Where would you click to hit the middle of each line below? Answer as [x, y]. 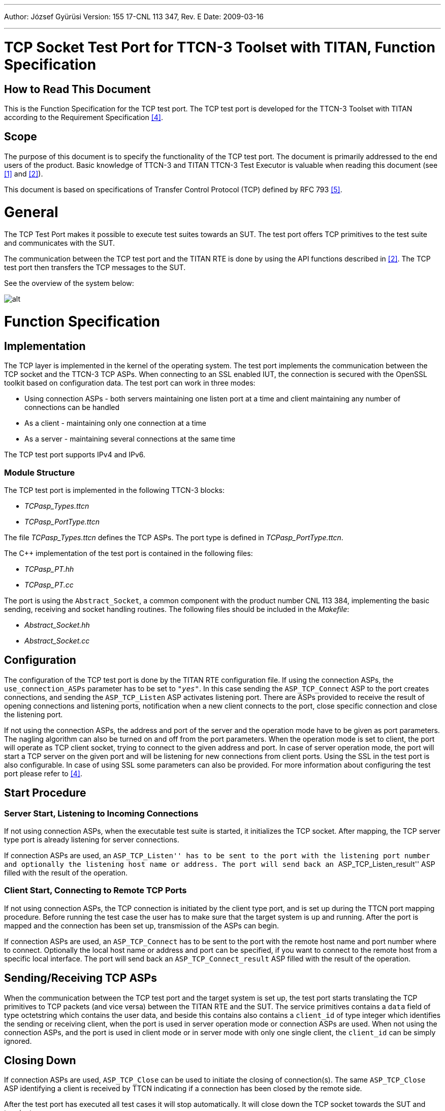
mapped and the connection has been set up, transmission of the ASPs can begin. [142, 925]
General [31, 212]
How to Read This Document [77, 89]
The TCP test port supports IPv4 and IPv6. [75, 455]
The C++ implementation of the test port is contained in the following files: [129, 553]
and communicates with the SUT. [60, 243]
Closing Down [40, 1061]
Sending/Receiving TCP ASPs [81, 978]
